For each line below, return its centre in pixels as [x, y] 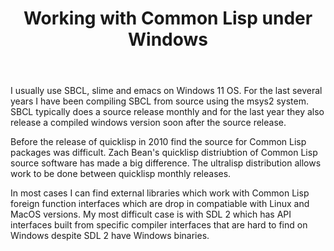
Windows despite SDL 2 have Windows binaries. [110, 236]
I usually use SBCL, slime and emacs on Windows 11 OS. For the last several [166, 91]
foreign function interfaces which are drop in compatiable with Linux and [160, 204]
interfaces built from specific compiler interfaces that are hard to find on [159, 225]
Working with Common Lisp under [168, 18]
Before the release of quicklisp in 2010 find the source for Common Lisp [158, 142]
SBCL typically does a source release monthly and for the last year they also [167, 112]
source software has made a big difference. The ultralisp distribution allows [166, 163]
